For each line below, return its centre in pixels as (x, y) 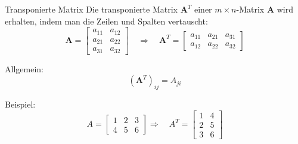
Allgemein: (24, 68)
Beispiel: (20, 104)
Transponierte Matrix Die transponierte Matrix (91, 9)
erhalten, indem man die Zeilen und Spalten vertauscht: (106, 21)
